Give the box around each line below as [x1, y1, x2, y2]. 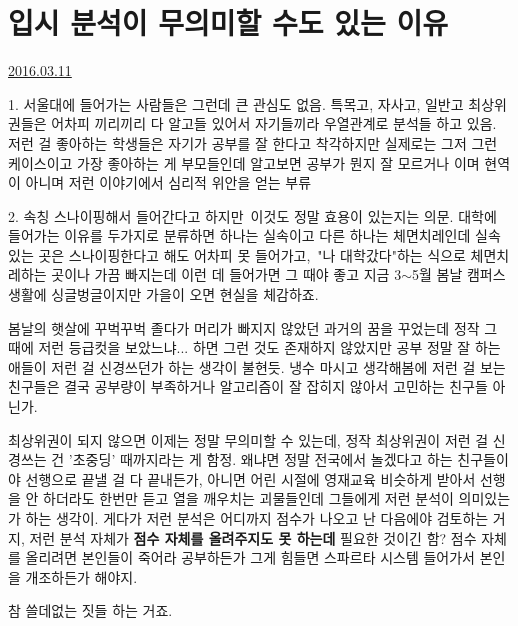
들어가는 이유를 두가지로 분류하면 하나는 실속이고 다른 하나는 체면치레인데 [8, 225, 471, 246]
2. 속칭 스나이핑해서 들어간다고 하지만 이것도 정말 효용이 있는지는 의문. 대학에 [8, 205, 497, 226]
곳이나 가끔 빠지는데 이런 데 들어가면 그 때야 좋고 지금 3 [51, 264, 402, 285]
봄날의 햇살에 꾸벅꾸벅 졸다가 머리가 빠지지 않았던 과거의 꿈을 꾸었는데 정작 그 [8, 317, 498, 338]
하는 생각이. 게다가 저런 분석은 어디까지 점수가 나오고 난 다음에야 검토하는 [25, 508, 489, 528]
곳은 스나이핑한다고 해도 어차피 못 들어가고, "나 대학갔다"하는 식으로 [38, 244, 466, 265]
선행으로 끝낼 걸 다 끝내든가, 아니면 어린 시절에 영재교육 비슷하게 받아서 [25, 468, 476, 489]
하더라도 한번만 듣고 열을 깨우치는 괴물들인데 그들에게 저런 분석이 [43, 488, 454, 509]
